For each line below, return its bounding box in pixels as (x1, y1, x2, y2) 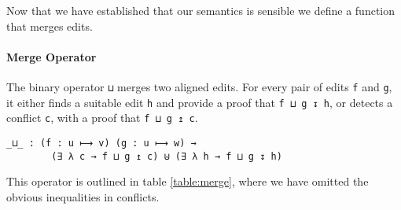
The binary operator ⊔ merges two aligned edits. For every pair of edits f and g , (6, 78, 392, 94)
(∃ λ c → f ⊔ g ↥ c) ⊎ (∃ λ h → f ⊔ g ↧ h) (51, 150, 282, 162)
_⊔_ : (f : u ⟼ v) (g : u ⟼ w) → (6, 137, 197, 149)
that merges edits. (6, 17, 93, 34)
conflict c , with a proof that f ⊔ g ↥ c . (6, 109, 198, 126)
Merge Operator (6, 48, 97, 64)
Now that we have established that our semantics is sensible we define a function (6, 2, 395, 18)
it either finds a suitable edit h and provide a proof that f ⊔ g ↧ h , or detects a (6, 94, 393, 110)
